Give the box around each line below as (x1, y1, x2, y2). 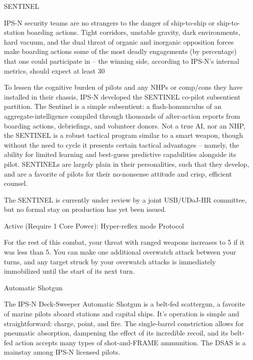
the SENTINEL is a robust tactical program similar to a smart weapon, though (4, 130, 243, 140)
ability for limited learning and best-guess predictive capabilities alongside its (4, 149, 236, 159)
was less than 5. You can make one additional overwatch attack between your (4, 247, 236, 257)
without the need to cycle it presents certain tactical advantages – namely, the (4, 139, 239, 150)
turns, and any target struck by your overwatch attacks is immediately (4, 256, 216, 266)
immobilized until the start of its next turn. (4, 266, 135, 276)
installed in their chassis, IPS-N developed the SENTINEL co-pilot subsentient (4, 91, 241, 102)
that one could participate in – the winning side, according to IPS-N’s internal (4, 55, 240, 66)
